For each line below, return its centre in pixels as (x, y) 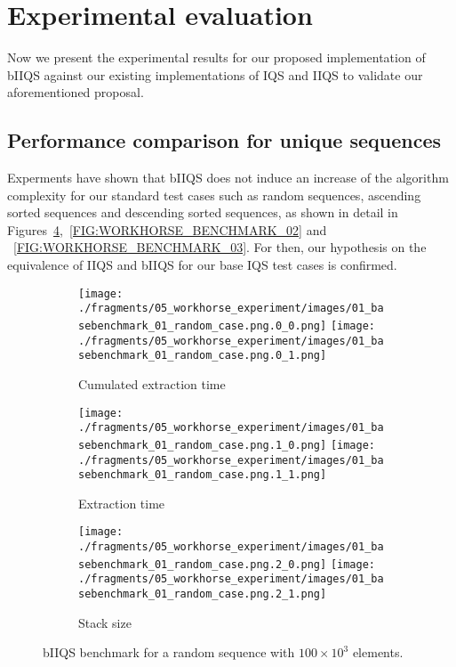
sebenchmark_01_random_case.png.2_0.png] (203, 564)
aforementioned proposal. (76, 92)
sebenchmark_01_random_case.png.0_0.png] (203, 325)
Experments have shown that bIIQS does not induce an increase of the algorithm (228, 178)
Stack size (105, 622)
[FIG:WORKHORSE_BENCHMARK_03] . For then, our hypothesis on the (220, 247)
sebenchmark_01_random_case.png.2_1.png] (203, 594)
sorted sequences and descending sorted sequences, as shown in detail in (203, 212)
